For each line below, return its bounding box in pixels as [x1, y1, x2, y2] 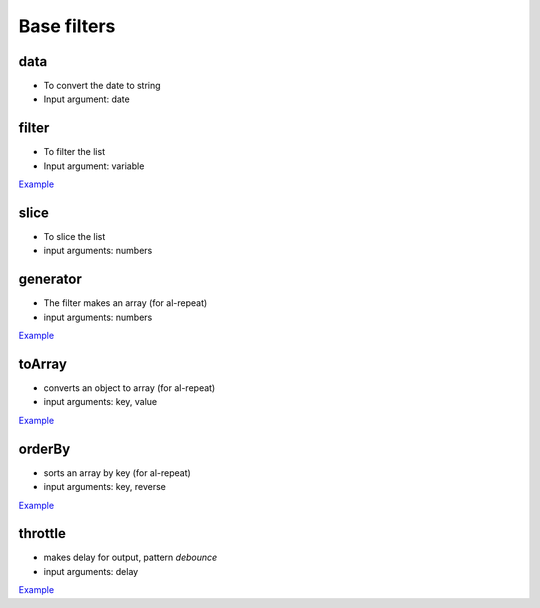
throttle [18, 525, 67, 542]
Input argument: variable [43, 160, 145, 172]
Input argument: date [43, 93, 130, 105]
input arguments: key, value [43, 396, 158, 408]
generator [18, 271, 82, 288]
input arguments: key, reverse [43, 481, 167, 493]
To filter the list [43, 146, 105, 158]
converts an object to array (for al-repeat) [43, 382, 216, 394]
